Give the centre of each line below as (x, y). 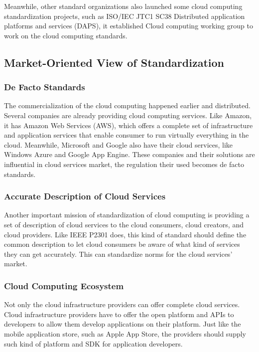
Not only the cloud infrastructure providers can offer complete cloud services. (122, 304)
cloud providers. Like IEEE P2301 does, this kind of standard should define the (125, 234)
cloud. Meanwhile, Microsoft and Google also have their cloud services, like (119, 144)
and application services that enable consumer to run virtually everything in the (127, 135)
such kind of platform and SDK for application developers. (93, 343)
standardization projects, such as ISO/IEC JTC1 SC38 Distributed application (125, 16)
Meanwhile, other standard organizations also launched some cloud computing (123, 6)
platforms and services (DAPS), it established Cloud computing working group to (129, 26)
